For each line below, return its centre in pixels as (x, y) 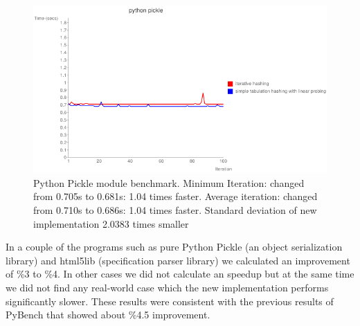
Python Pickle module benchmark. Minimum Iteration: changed (169, 182)
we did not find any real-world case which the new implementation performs (167, 288)
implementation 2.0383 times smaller (111, 223)
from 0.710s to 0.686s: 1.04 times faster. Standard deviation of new (175, 210)
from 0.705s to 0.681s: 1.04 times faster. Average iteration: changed (175, 196)
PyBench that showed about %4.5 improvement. (108, 315)
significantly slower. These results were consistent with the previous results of (170, 301)
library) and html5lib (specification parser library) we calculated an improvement (178, 260)
